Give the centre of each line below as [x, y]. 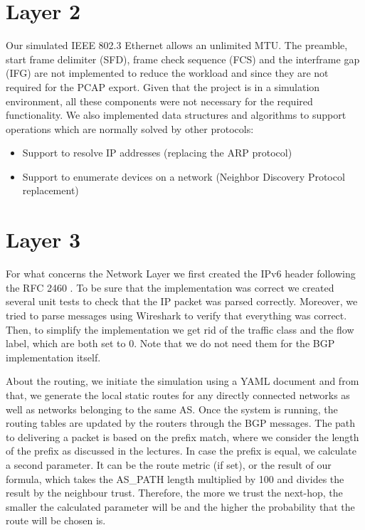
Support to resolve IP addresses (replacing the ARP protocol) [157, 153]
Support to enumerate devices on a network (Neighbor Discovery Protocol [184, 176]
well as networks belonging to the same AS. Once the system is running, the [172, 409]
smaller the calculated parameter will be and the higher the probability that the [180, 506]
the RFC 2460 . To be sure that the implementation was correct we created [170, 287]
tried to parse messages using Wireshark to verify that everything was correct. [176, 315]
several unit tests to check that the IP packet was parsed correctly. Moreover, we [182, 301]
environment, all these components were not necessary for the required [159, 101]
